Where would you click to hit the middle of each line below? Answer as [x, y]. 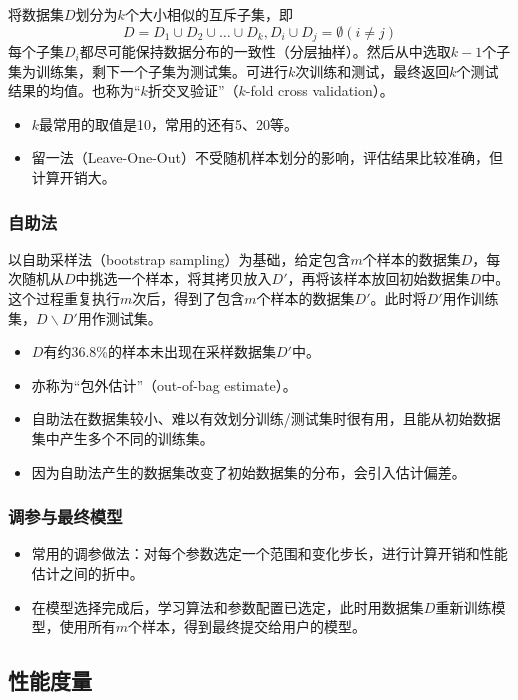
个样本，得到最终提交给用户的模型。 [247, 626]
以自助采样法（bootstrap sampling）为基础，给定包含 [179, 258]
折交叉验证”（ [193, 90]
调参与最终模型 [65, 516]
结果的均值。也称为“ [74, 90]
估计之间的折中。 [87, 572]
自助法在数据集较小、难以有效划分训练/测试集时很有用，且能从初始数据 [266, 418]
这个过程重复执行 [64, 298]
